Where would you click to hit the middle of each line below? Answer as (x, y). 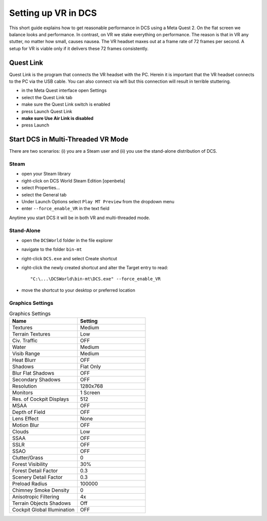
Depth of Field (29, 412)
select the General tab (44, 195)
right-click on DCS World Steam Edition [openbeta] (73, 180)
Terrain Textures (31, 334)
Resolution (24, 386)
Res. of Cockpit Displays (41, 399)
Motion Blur (26, 425)
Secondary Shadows (36, 380)
